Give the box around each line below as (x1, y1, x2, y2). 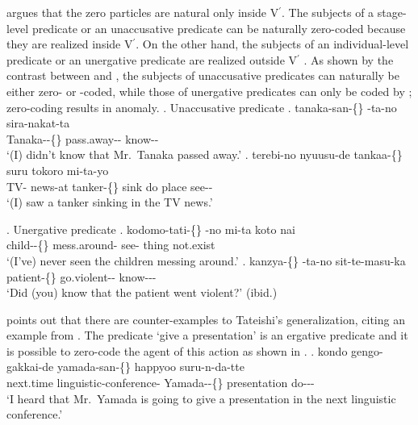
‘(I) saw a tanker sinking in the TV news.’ (6, 194, 213, 210)
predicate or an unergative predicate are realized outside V (6, 51, 298, 68)
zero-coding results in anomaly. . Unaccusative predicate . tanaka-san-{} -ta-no (6, 98, 397, 115)
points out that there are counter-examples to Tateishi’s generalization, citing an (6, 310, 405, 327)
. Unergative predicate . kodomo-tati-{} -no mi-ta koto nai (6, 220, 295, 237)
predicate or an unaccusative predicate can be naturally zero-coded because (31, 19, 406, 36)
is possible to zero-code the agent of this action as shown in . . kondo (6, 342, 348, 359)
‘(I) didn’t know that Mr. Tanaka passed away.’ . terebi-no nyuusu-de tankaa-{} (6, 146, 403, 163)
